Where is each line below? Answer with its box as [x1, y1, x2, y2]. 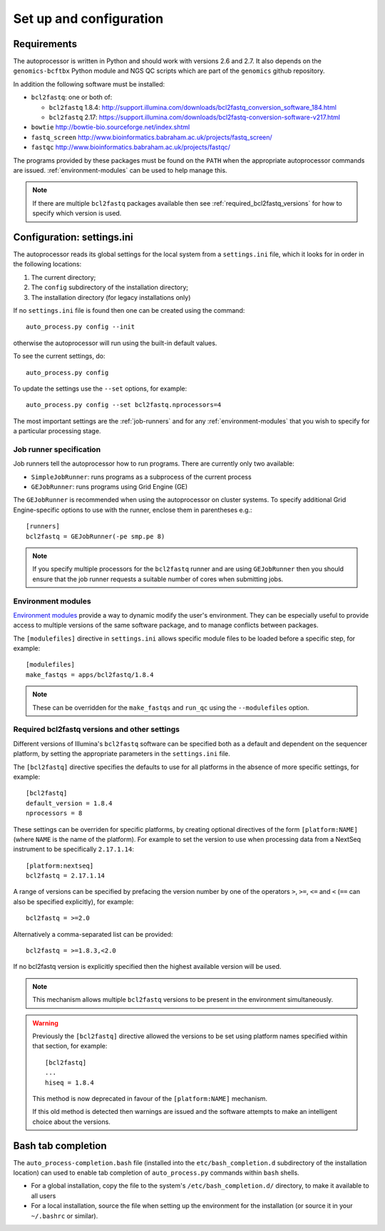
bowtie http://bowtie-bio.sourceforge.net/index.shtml [31, 123, 190, 131]
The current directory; [31, 273, 96, 281]
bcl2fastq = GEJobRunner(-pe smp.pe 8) [26, 532, 165, 541]
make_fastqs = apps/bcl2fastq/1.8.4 [26, 670, 154, 678]
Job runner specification [13, 444, 101, 454]
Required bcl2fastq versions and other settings [13, 725, 180, 735]
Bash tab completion [13, 1140, 107, 1152]
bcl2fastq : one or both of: [31, 93, 113, 101]
